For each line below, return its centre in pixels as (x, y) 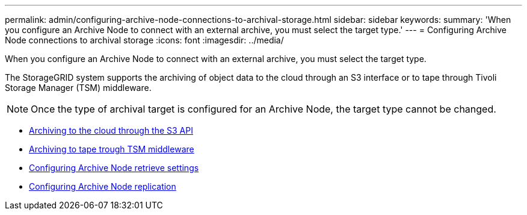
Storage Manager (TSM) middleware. (78, 88)
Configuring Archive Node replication (103, 186)
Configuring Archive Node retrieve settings (114, 168)
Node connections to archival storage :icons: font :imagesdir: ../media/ (144, 40)
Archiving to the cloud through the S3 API (111, 130)
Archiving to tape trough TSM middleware (112, 149)
